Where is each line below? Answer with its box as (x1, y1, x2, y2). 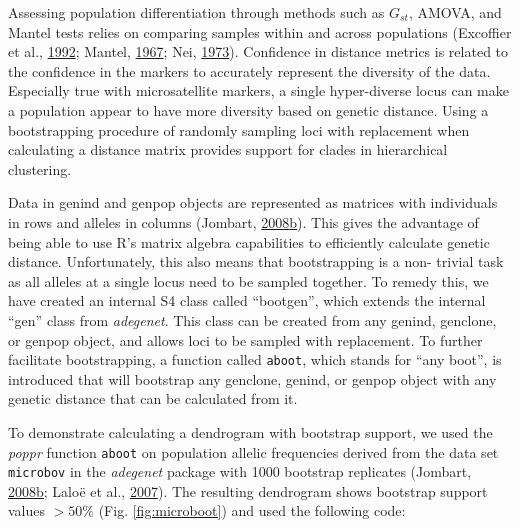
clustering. (8, 158, 72, 179)
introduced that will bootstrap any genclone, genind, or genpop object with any (8, 368, 497, 389)
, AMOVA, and (408, 2, 502, 22)
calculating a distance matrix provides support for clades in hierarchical (8, 139, 448, 160)
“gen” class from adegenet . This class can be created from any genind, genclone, (8, 309, 497, 330)
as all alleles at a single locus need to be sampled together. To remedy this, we (8, 270, 489, 291)
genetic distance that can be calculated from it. (8, 388, 298, 409)
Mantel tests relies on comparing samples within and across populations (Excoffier (8, 21, 512, 42)
